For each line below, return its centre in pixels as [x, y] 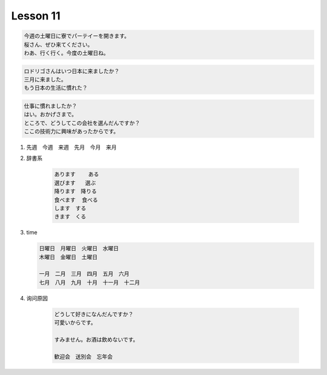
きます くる [70, 217]
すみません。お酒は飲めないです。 [96, 340]
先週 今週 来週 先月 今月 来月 [71, 147]
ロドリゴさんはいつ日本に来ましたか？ [72, 71]
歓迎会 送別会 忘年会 [84, 357]
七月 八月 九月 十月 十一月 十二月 [90, 282]
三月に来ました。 [45, 79]
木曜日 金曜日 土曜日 [68, 257]
